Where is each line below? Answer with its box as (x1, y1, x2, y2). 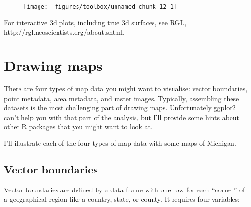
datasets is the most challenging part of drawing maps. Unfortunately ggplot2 (4, 103, 236, 113)
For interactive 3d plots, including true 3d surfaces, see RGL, (4, 17, 187, 27)
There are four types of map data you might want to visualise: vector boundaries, (4, 83, 248, 93)
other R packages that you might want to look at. (4, 121, 153, 132)
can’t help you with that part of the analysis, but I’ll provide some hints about (4, 112, 240, 122)
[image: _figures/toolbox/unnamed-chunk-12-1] (23, 3, 177, 10)
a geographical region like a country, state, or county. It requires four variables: (4, 194, 240, 204)
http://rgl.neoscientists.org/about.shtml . (4, 27, 125, 37)
